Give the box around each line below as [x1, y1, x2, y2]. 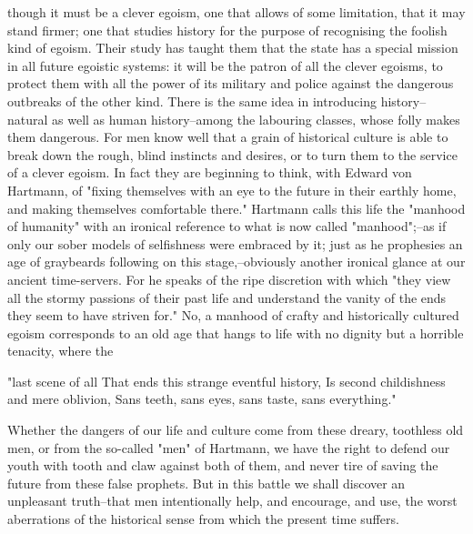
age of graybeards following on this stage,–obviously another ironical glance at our [7, 252, 466, 271]
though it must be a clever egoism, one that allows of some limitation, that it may [7, 3, 466, 21]
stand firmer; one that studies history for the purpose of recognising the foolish [7, 20, 448, 39]
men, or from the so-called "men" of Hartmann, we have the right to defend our [7, 438, 450, 457]
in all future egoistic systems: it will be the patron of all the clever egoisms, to [7, 55, 443, 75]
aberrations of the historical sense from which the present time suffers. [7, 509, 399, 529]
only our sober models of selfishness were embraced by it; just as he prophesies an [7, 234, 463, 253]
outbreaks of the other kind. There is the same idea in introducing [7, 91, 377, 110]
